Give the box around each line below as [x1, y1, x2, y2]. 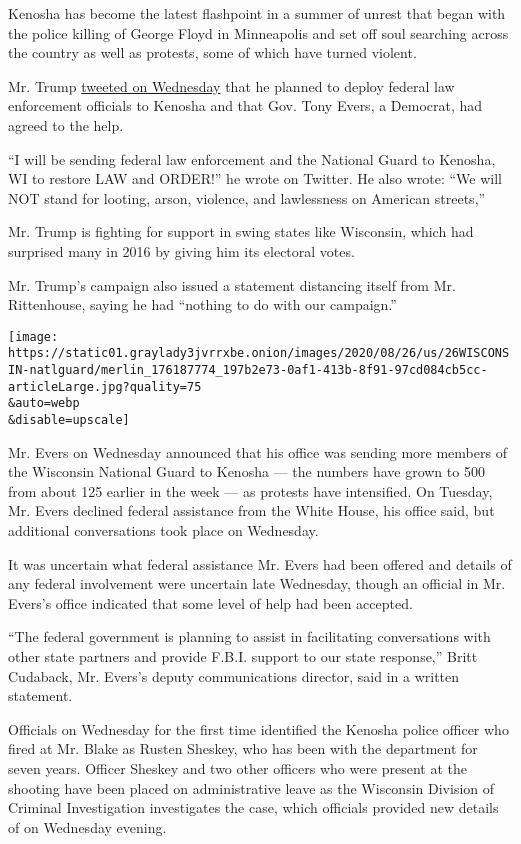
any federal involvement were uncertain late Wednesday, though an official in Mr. [8, 573, 506, 594]
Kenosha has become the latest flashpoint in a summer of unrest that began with [8, 3, 506, 23]
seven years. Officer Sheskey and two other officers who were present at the [8, 757, 468, 778]
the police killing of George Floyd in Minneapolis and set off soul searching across [8, 22, 509, 43]
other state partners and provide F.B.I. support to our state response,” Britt [8, 646, 478, 666]
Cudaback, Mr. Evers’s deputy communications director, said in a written [8, 665, 460, 686]
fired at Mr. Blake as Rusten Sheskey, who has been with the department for [8, 738, 478, 759]
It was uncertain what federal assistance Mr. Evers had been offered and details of [8, 553, 512, 574]
